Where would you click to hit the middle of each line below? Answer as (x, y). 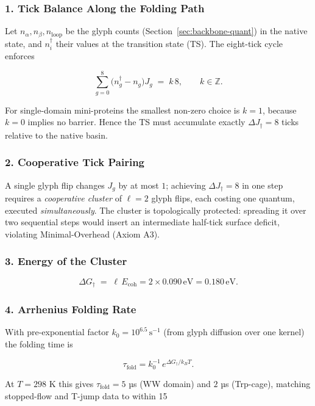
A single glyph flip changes (55, 185)
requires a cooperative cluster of (63, 198)
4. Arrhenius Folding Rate (71, 309)
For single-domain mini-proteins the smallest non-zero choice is (122, 110)
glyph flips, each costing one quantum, (223, 198)
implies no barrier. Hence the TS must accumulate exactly (136, 122)
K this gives (71, 383)
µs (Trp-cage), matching (266, 383)
